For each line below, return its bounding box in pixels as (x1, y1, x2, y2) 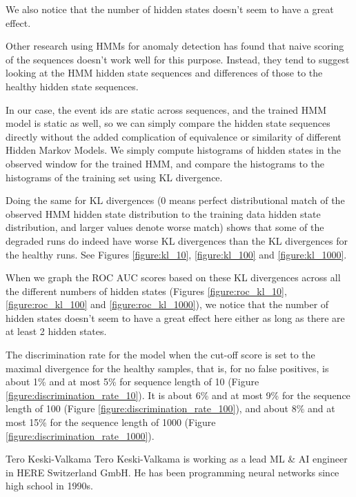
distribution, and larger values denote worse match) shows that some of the (6, 220, 324, 234)
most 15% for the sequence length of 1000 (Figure (6, 415, 216, 429)
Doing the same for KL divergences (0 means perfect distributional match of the (6, 193, 345, 207)
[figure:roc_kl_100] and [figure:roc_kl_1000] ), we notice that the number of (6, 297, 329, 312)
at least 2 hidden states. (6, 324, 107, 338)
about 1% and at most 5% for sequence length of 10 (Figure (6, 374, 259, 389)
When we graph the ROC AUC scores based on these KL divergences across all (6, 270, 341, 285)
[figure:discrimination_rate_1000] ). (6, 428, 155, 443)
